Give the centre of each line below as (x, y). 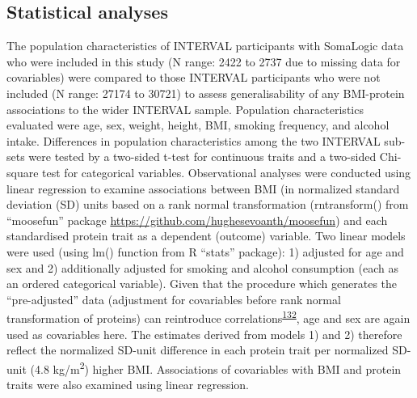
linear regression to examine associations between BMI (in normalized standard (203, 188)
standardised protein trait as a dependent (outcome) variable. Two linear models (206, 236)
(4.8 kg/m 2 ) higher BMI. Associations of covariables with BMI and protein (216, 367)
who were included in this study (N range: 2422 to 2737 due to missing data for (204, 61)
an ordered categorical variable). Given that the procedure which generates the (202, 284)
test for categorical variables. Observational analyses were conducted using (227, 172)
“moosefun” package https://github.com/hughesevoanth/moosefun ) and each (197, 220)
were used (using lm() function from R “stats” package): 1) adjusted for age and (205, 251)
